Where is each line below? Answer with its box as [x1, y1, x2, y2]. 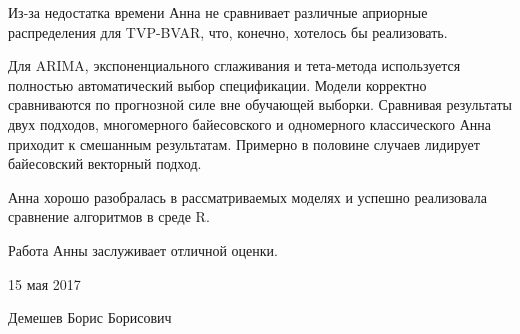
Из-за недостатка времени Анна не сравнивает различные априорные [8, 2, 428, 22]
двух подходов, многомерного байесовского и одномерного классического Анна [8, 113, 491, 134]
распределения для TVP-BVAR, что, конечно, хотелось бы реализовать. [8, 21, 448, 42]
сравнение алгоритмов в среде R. [8, 206, 210, 227]
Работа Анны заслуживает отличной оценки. [8, 239, 278, 260]
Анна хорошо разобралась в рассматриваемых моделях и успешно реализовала [8, 186, 488, 207]
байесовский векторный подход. [8, 153, 202, 174]
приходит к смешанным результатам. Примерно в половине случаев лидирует [8, 133, 480, 154]
